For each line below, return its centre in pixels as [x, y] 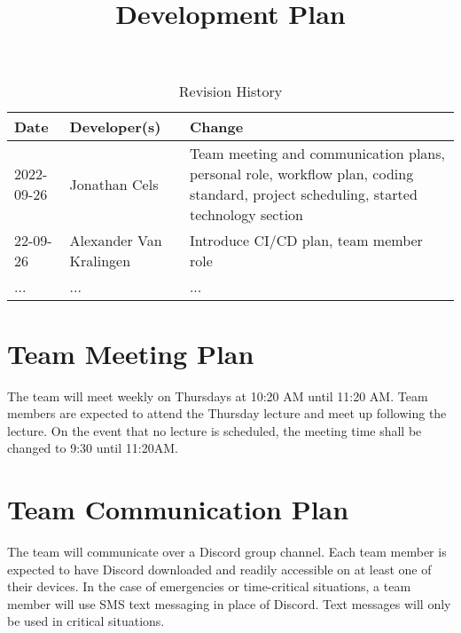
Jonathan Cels [114, 184]
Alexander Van [116, 241]
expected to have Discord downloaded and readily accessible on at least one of [219, 569]
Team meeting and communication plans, [317, 154]
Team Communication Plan [178, 509]
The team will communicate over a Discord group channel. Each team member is [227, 551]
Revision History [230, 91]
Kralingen [100, 261]
